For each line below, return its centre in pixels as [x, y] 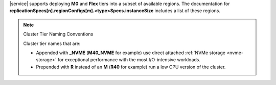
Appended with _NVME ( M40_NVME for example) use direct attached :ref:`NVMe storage [131, 53]
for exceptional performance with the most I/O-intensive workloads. [129, 60]
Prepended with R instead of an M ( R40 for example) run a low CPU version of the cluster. [131, 67]
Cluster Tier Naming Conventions [58, 34]
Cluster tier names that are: [52, 44]
